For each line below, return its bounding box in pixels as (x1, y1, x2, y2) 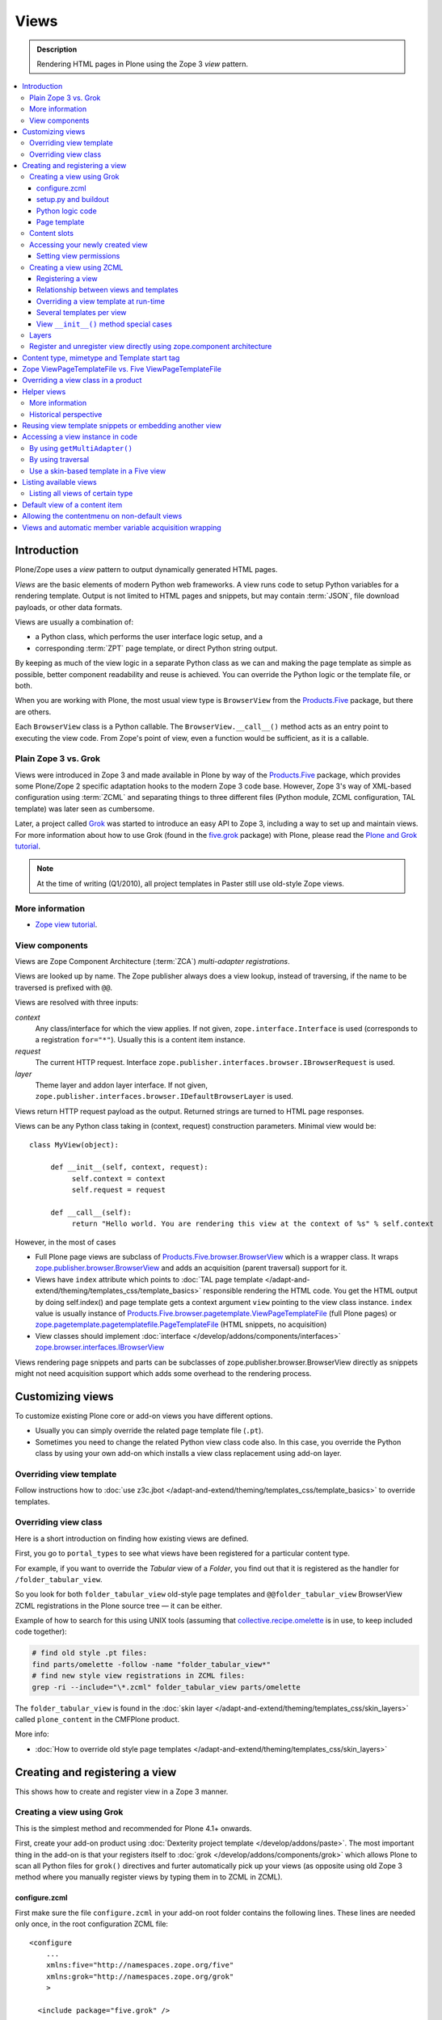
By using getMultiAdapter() (29, 443, 133, 452)
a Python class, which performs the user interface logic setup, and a (35, 632, 263, 642)
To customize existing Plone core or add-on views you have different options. (15, 1411, 273, 1420)
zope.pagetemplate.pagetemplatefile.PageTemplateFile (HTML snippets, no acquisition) (35, 1319, 327, 1329)
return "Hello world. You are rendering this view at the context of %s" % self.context (71, 1219, 434, 1228)
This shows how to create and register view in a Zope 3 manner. (15, 1786, 229, 1796)
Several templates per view (36, 308, 127, 318)
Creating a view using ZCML (29, 263, 124, 272)
